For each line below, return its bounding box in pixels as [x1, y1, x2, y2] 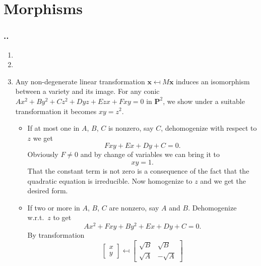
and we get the [200, 175, 246, 186]
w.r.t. [27, 212, 44, 223]
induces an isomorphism [176, 76, 250, 86]
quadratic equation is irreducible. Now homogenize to [27, 175, 192, 186]
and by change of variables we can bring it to [80, 149, 220, 159]
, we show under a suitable [163, 95, 245, 106]
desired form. [27, 185, 68, 196]
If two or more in [27, 202, 80, 212]
